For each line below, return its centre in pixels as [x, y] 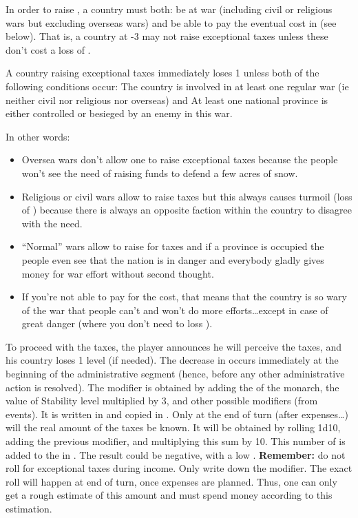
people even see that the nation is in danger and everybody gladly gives [173, 259]
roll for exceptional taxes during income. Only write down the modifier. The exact [179, 468]
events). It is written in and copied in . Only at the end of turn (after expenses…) [177, 414]
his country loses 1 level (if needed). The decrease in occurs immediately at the [172, 360]
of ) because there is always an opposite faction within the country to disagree [187, 210]
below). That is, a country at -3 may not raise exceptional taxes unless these [167, 36]
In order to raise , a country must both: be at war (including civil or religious [169, 9]
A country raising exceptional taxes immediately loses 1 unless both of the [162, 73]
